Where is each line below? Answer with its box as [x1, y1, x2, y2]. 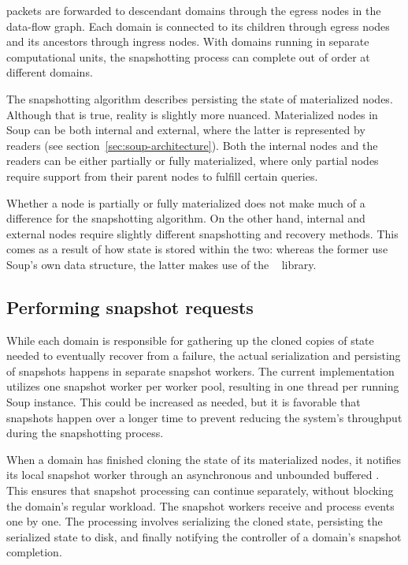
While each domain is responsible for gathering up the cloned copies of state [6, 331, 374, 348]
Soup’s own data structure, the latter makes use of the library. [6, 256, 317, 272]
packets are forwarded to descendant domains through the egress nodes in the [6, 2, 381, 18]
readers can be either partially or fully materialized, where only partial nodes [6, 152, 379, 169]
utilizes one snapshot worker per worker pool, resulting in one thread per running [6, 378, 399, 395]
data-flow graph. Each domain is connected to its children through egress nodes [6, 17, 390, 34]
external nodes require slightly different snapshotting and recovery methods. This [6, 225, 399, 241]
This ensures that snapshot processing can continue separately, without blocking [6, 482, 394, 499]
